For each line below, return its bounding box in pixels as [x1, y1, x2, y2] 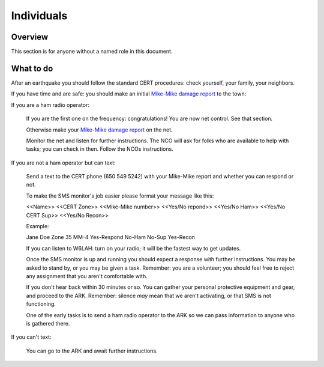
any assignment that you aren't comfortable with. [26, 273, 148, 279]
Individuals [11, 9, 68, 22]
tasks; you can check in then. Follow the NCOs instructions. [26, 145, 173, 153]
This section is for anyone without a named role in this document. [11, 48, 173, 55]
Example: [26, 223, 49, 230]
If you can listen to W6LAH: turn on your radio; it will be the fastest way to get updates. [26, 244, 241, 252]
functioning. [26, 300, 56, 308]
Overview [11, 32, 49, 42]
